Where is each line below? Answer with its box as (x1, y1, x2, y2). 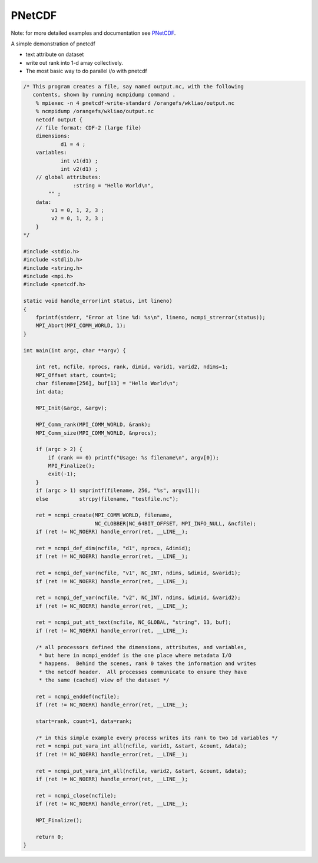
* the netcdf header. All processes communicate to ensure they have (38, 669, 247, 675)
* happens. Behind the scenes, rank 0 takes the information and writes (38, 660, 256, 667)
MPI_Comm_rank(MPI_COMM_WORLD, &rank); (35, 421, 151, 428)
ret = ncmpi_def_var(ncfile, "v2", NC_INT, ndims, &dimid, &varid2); (35, 594, 241, 601)
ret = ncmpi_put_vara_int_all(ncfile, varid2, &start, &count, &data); (35, 768, 247, 774)
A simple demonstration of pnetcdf (11, 40, 95, 47)
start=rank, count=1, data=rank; (35, 718, 132, 725)
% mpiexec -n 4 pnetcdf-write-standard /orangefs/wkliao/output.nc (35, 100, 235, 106)
